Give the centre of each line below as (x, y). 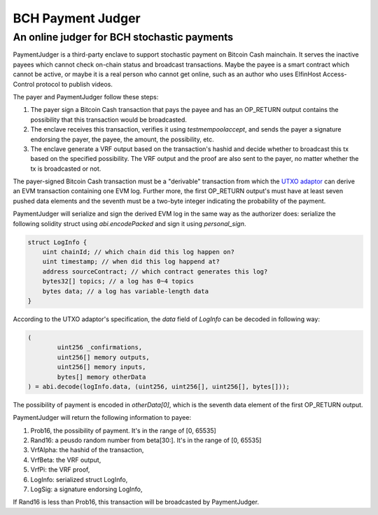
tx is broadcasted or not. (66, 169)
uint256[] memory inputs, (101, 367)
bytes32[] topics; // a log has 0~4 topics (118, 281)
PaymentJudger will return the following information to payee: (102, 418)
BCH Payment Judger (77, 18)
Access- (335, 74)
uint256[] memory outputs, (103, 357)
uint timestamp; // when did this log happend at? (131, 262)
